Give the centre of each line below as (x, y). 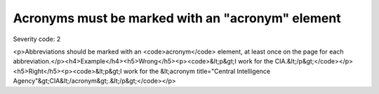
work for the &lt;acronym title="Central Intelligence (197, 71)
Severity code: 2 (37, 39)
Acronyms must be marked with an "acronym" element (177, 18)
